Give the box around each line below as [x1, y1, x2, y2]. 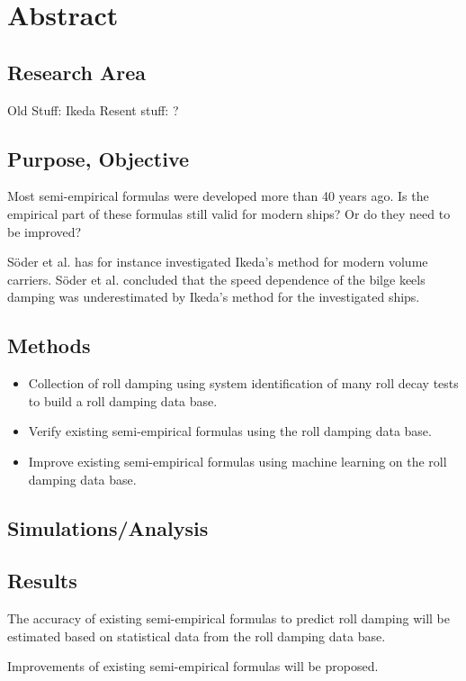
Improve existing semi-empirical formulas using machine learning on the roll [28, 451, 447, 470]
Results [7, 567, 77, 595]
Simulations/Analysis [7, 513, 209, 541]
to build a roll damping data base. [28, 391, 218, 410]
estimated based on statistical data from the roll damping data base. [7, 626, 386, 645]
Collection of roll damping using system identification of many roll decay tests [28, 374, 459, 393]
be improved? [7, 222, 82, 241]
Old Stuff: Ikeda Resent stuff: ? [7, 100, 179, 119]
